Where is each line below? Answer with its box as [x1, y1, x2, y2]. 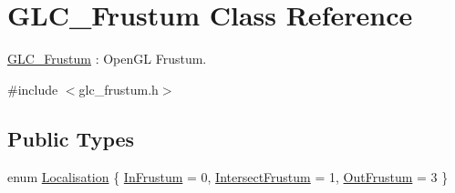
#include [7, 79, 58, 98]
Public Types [7, 124, 135, 152]
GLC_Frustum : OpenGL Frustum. [7, 49, 207, 68]
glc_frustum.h [78, 79, 159, 98]
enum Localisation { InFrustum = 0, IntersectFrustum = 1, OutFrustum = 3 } [7, 167, 449, 186]
